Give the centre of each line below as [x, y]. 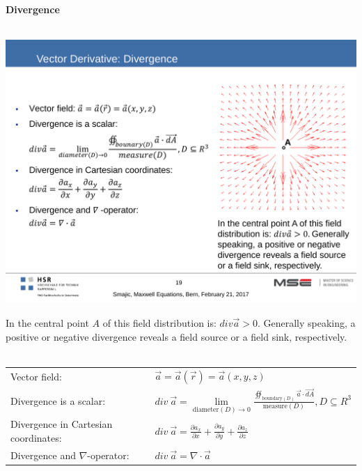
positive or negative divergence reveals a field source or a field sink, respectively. [176, 336]
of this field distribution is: [159, 322]
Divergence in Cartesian [62, 424]
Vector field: [36, 376]
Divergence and [43, 455]
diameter [206, 409]
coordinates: [36, 437]
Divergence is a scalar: [58, 400]
